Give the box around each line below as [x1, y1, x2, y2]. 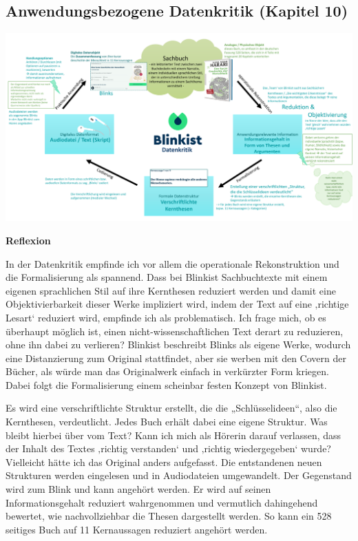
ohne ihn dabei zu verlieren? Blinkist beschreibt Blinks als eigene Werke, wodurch [6, 337, 351, 352]
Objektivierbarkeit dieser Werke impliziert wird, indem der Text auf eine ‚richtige [6, 297, 349, 311]
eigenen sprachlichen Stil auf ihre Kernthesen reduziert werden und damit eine [6, 283, 336, 297]
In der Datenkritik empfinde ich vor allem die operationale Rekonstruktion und [6, 256, 339, 270]
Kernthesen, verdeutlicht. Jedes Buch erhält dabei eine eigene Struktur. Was [6, 414, 328, 429]
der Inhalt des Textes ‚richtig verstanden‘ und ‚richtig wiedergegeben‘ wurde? [6, 441, 331, 456]
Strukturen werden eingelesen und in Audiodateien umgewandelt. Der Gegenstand [6, 468, 352, 482]
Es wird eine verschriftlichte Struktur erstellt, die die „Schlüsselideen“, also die [6, 401, 337, 415]
